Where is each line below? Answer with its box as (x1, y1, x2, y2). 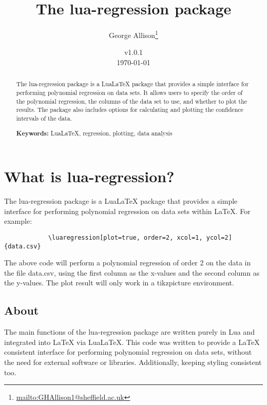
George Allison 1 (109, 28, 158, 40)
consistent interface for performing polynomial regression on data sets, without (4, 346, 252, 357)
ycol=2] (206, 234, 232, 241)
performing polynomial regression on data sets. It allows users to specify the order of (16, 88, 243, 97)
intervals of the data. (16, 113, 72, 122)
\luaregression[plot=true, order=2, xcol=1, (48, 234, 203, 241)
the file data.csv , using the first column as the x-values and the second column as (4, 267, 260, 278)
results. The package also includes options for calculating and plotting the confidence (16, 105, 243, 114)
